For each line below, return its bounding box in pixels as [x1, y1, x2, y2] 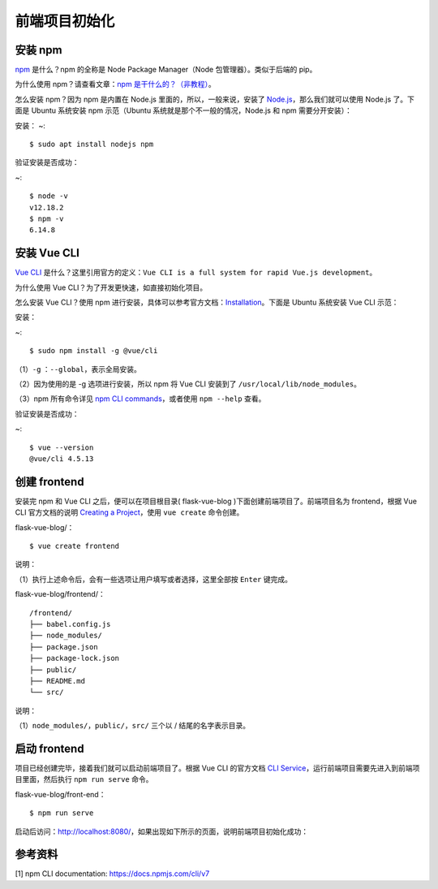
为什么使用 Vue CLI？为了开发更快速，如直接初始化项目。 [15, 283, 207, 292]
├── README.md [29, 676, 85, 685]
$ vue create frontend [29, 542, 120, 551]
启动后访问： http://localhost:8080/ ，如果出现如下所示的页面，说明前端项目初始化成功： [15, 826, 309, 836]
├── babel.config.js [29, 619, 111, 628]
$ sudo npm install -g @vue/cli [29, 346, 158, 356]
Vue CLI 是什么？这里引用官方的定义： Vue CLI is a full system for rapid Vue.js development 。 [15, 268, 377, 278]
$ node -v [29, 192, 68, 201]
